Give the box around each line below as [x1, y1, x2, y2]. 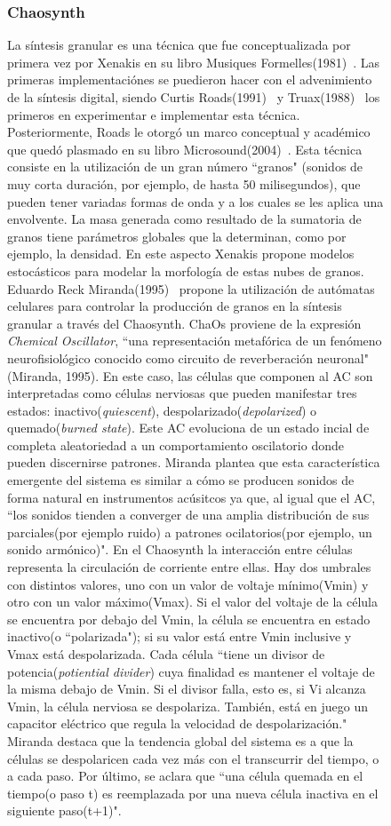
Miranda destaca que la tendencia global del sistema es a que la [7, 731, 354, 750]
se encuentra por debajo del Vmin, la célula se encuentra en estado [7, 609, 371, 628]
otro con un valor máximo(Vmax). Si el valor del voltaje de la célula [7, 592, 379, 611]
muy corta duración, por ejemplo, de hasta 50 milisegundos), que [7, 174, 361, 193]
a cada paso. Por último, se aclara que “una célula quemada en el [7, 766, 363, 785]
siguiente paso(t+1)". [7, 801, 122, 820]
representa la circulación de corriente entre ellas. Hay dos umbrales [7, 558, 371, 576]
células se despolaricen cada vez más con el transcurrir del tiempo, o [7, 749, 379, 767]
